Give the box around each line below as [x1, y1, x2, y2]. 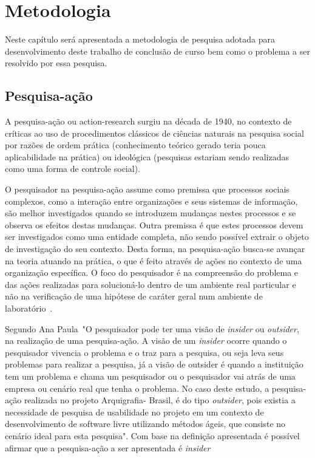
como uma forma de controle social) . [5, 162, 140, 175]
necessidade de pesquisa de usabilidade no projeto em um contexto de [5, 405, 264, 418]
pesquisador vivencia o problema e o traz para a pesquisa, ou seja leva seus [5, 346, 284, 358]
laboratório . [5, 302, 53, 315]
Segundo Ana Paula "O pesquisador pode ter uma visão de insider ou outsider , [5, 322, 299, 335]
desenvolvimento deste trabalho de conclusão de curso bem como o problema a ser [5, 44, 310, 57]
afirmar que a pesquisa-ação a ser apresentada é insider [5, 441, 211, 454]
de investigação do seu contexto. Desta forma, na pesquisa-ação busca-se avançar [5, 242, 305, 255]
